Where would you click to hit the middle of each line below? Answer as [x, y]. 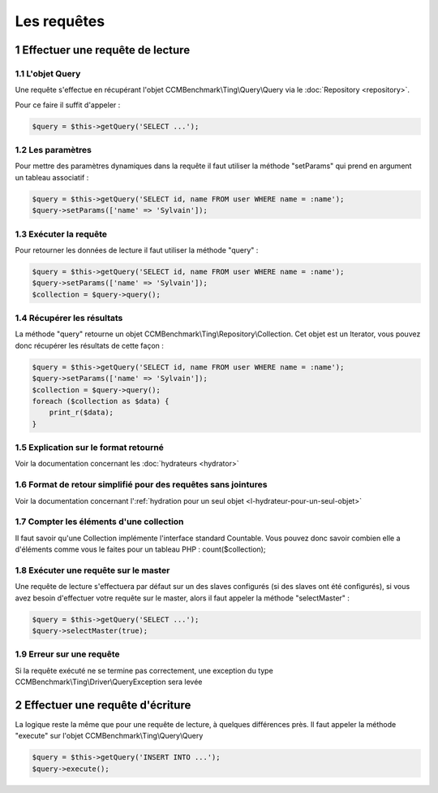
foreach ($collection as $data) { [101, 401]
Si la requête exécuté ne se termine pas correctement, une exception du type [144, 670]
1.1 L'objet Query [48, 73]
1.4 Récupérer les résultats [69, 318]
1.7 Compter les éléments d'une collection [99, 522]
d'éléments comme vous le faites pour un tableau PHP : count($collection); [140, 549]
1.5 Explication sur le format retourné [89, 448]
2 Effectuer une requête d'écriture [103, 705]
